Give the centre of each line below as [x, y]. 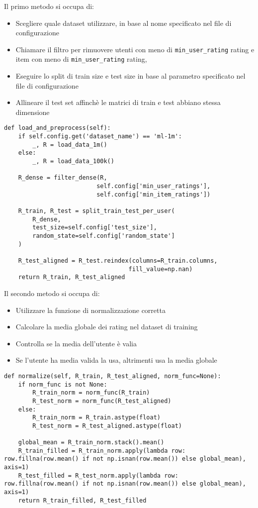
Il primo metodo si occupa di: [49, 6]
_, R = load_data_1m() [70, 145]
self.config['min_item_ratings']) [154, 194]
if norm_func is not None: [63, 384]
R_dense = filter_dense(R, [63, 178]
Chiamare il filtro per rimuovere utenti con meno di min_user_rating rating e [135, 49]
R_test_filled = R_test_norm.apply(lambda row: [98, 475]
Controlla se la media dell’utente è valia [76, 343]
